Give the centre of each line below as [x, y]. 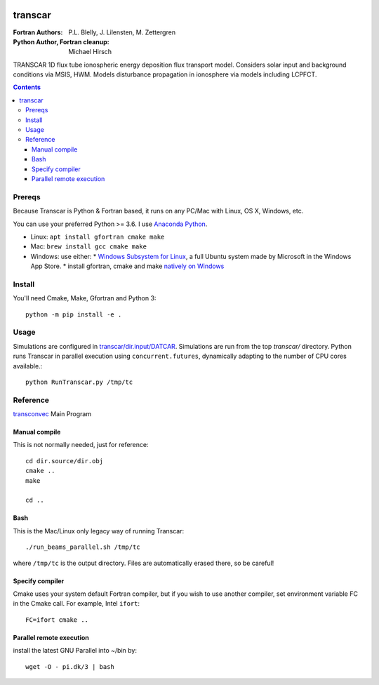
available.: [28, 366]
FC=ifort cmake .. [57, 620]
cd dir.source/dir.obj [65, 461]
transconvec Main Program [52, 414]
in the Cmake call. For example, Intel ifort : [77, 604]
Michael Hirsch [90, 52]
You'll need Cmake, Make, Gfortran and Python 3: [85, 298]
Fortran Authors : [38, 32]
